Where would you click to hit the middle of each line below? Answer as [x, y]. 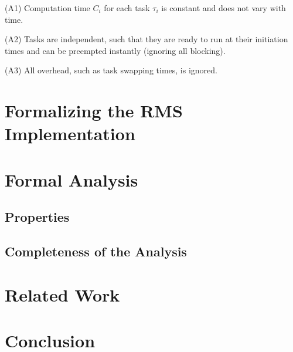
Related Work [62, 294]
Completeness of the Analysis [96, 251]
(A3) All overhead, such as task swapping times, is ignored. [111, 70]
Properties [37, 217]
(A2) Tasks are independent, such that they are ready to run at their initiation [146, 39]
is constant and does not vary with [224, 8]
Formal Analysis [71, 179]
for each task [127, 8]
